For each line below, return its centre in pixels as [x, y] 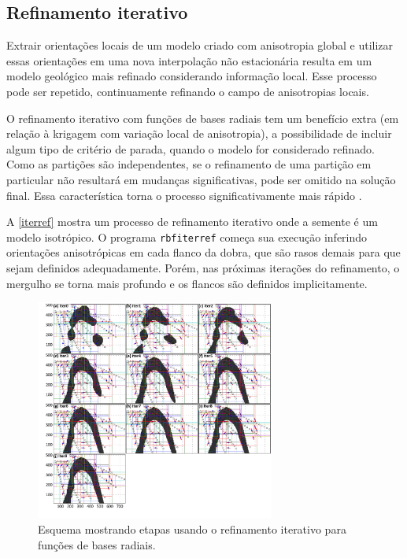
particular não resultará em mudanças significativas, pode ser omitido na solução [201, 179]
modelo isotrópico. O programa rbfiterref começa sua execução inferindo [187, 237]
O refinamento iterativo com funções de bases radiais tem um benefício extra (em [203, 118]
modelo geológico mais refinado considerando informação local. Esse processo [192, 76]
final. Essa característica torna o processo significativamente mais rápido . [184, 195]
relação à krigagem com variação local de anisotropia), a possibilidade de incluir [199, 133]
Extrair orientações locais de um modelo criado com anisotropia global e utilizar [200, 45]
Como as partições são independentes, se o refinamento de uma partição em [189, 164]
